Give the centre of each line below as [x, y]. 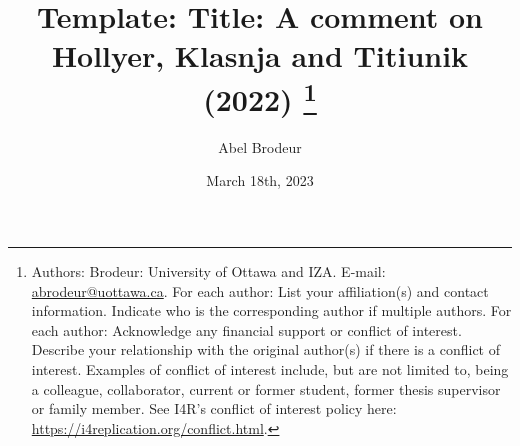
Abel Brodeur [260, 146]
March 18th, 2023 [260, 180]
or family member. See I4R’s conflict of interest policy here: [214, 408]
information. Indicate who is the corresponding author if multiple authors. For [271, 310]
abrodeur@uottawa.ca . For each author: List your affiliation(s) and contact [260, 290]
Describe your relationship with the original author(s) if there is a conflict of [266, 349]
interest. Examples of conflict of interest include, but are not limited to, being [270, 368]
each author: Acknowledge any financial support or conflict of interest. [246, 329]
